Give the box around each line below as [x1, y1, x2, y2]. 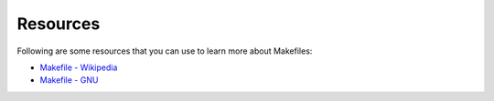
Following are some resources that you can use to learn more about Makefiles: [16, 45, 313, 56]
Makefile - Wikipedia [39, 62, 118, 73]
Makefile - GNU [39, 75, 99, 86]
